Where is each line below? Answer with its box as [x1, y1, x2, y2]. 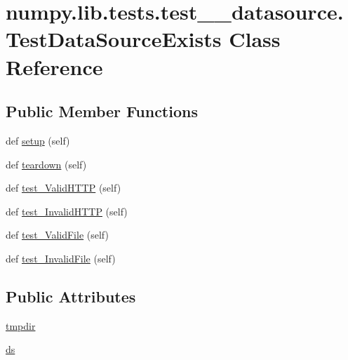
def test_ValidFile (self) [6, 227, 109, 242]
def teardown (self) [6, 156, 87, 171]
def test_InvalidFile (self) [6, 251, 116, 265]
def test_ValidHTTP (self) [6, 180, 121, 195]
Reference [6, 52, 103, 81]
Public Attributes [6, 285, 136, 307]
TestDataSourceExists [6, 25, 222, 53]
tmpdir [6, 318, 36, 333]
